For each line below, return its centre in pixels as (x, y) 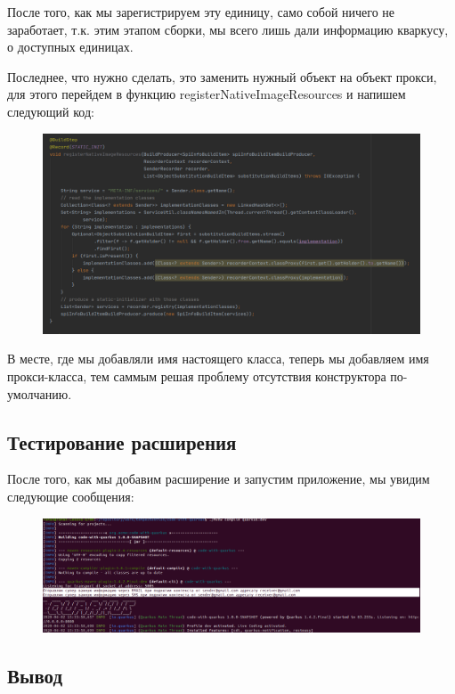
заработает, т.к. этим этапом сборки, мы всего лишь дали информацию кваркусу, (228, 29)
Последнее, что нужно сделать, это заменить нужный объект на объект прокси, (222, 76)
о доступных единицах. (70, 47)
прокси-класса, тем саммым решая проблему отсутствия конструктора (197, 376)
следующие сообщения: (71, 496)
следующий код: (51, 111)
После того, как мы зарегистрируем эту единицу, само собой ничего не (201, 12)
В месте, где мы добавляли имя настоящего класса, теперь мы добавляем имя (218, 359)
